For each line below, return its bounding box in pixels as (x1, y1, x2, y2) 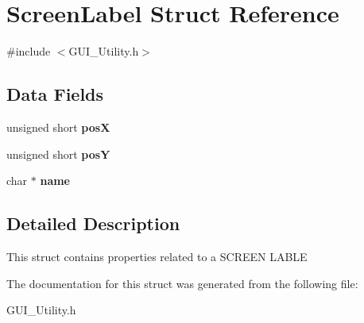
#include (6, 43, 51, 60)
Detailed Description (6, 211, 180, 236)
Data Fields (6, 82, 104, 106)
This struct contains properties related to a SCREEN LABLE (6, 248, 308, 264)
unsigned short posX (6, 118, 110, 135)
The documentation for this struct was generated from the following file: (6, 275, 358, 291)
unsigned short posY (6, 145, 110, 162)
